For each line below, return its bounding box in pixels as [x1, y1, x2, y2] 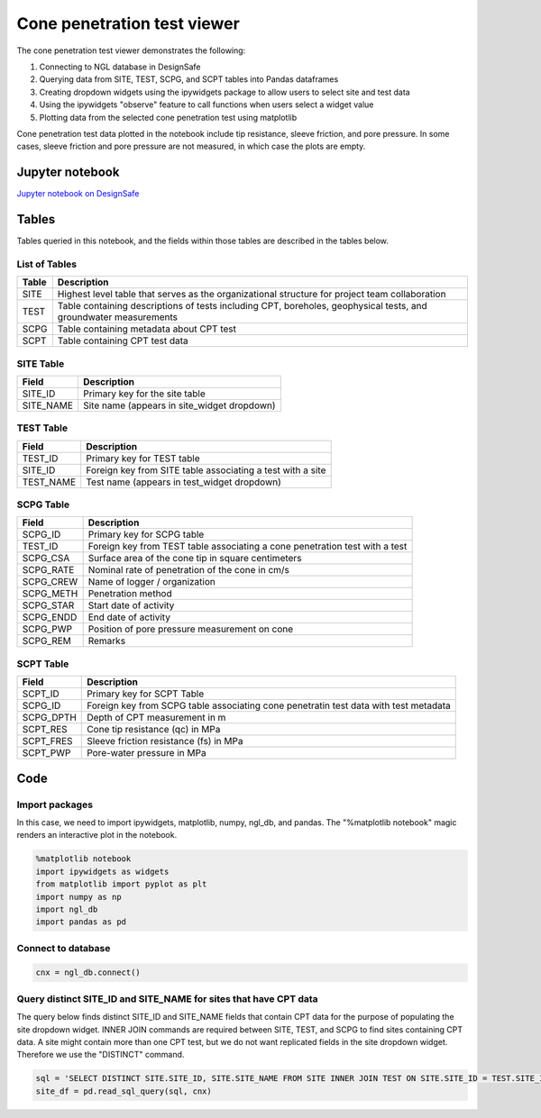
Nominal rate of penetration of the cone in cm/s [87, 564, 290, 577]
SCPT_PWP [22, 747, 71, 759]
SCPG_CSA [22, 552, 70, 565]
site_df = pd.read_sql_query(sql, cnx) [35, 1086, 212, 1096]
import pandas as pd [35, 917, 126, 927]
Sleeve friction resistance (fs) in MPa [87, 735, 243, 748]
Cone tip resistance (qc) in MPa [87, 723, 221, 736]
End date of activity [87, 611, 171, 623]
